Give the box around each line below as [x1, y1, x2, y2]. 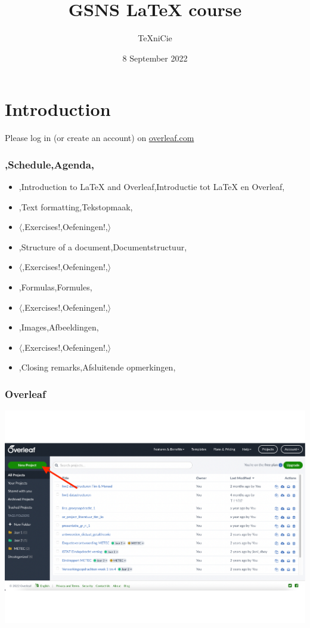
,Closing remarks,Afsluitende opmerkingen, [18, 361, 176, 373]
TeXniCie [138, 32, 172, 44]
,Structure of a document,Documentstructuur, [18, 240, 187, 253]
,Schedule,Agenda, [5, 157, 95, 171]
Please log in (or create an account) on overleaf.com [5, 131, 194, 144]
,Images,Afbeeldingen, [18, 321, 99, 333]
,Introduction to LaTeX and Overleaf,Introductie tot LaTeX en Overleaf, [18, 180, 285, 193]
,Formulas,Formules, [18, 281, 92, 293]
